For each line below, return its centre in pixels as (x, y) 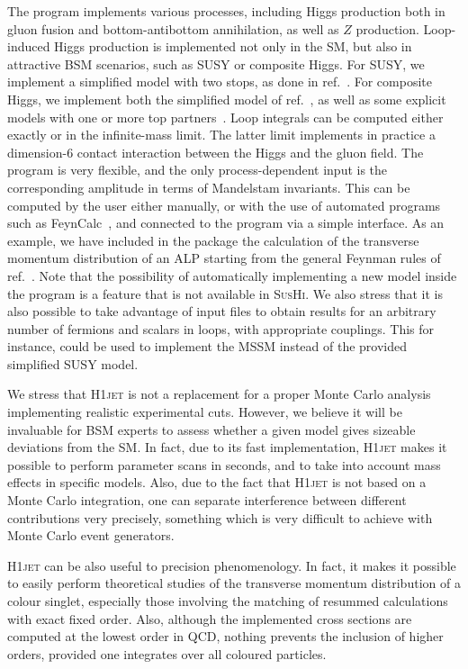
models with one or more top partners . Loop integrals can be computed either (225, 117)
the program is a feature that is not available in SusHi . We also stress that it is (225, 293)
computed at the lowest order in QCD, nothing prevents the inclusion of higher (225, 636)
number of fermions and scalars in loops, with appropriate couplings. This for (221, 328)
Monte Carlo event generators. (91, 535)
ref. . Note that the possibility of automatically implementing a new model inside (232, 275)
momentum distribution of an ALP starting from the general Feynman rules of (224, 258)
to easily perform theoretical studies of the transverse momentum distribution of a (234, 583)
